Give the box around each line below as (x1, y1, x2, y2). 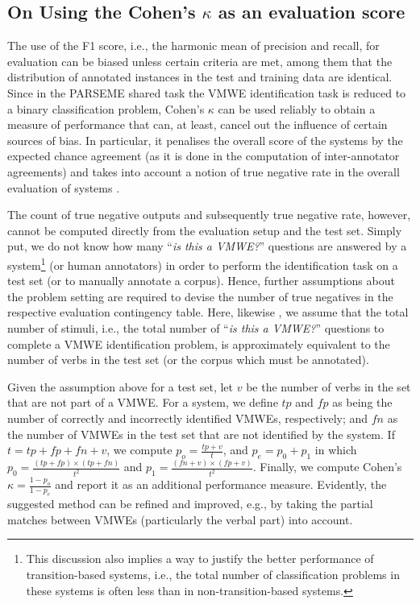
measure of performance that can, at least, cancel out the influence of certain (7, 116, 388, 133)
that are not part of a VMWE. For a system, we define (7, 394, 278, 411)
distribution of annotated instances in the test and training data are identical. (7, 68, 393, 85)
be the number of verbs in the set (246, 378, 411, 395)
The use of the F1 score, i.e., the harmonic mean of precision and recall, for (7, 37, 380, 54)
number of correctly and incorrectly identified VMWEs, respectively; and (7, 409, 368, 426)
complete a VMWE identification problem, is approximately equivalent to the (7, 335, 390, 352)
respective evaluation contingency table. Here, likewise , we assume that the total (7, 304, 409, 321)
